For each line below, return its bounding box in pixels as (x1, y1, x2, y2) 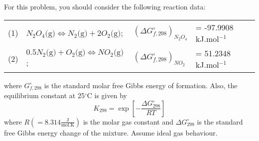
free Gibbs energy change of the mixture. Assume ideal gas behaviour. (4, 127, 218, 138)
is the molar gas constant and (83, 116, 174, 127)
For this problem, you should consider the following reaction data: (4, 1, 206, 11)
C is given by (87, 90, 127, 101)
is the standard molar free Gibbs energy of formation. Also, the (44, 80, 238, 90)
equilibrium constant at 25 (4, 90, 85, 101)
